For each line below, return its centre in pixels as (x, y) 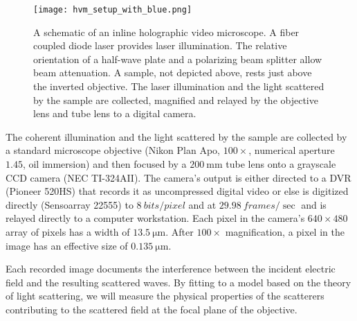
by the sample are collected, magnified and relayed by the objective (176, 99)
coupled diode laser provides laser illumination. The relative (160, 45)
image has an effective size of (67, 245)
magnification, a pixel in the (285, 231)
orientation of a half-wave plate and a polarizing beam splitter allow (178, 59)
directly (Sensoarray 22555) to (70, 204)
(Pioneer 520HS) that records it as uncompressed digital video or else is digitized (177, 191)
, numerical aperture (292, 150)
